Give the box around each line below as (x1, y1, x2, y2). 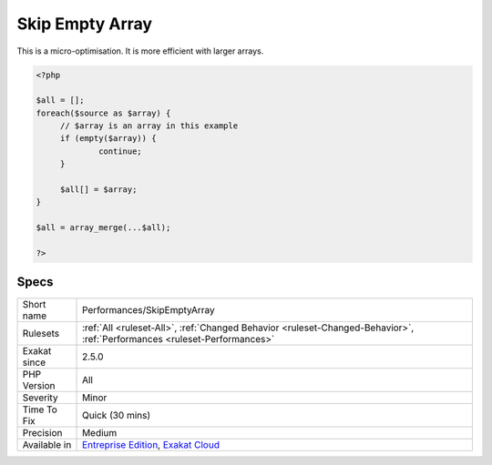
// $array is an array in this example (59, 121, 239, 131)
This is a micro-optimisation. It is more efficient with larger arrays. (16, 45, 264, 56)
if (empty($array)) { (59, 133, 157, 144)
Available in (22, 438, 72, 450)
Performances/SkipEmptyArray (82, 303, 216, 316)
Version (22, 379, 56, 391)
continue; (98, 146, 143, 157)
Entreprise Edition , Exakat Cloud (82, 438, 220, 450)
